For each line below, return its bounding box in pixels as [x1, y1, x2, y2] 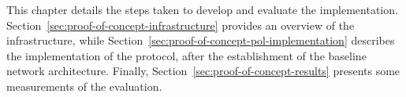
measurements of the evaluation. [6, 77, 162, 94]
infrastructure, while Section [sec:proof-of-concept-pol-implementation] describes [6, 32, 395, 48]
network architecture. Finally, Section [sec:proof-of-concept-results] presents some [6, 63, 400, 79]
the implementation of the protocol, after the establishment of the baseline [6, 47, 367, 63]
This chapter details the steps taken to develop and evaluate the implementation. [6, 2, 398, 17]
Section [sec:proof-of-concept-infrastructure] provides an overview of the [6, 16, 355, 33]
